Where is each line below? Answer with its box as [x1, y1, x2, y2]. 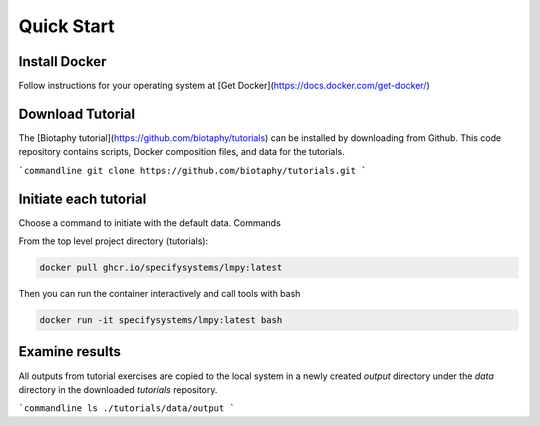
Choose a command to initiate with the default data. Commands [18, 216, 282, 229]
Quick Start [18, 15, 115, 37]
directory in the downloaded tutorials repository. [18, 383, 218, 395]
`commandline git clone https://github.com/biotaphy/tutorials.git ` [18, 165, 367, 176]
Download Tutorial [18, 105, 135, 122]
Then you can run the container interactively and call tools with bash [18, 288, 301, 300]
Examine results [18, 343, 122, 360]
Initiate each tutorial [18, 190, 147, 207]
